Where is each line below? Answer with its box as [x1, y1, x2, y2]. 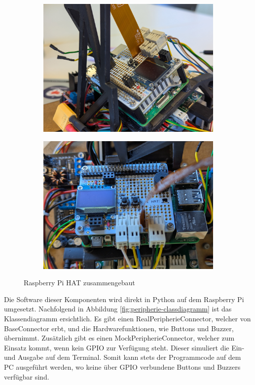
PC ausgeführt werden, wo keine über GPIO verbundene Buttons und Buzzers [4, 361, 241, 372]
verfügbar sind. [4, 371, 49, 382]
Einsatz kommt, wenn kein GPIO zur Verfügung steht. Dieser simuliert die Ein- [4, 342, 245, 352]
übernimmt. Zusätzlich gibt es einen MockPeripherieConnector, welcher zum [4, 333, 235, 343]
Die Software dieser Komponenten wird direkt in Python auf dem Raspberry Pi [4, 294, 244, 304]
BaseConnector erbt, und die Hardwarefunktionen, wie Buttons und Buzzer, [4, 323, 234, 333]
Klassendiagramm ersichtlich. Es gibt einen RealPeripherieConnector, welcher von [4, 313, 251, 323]
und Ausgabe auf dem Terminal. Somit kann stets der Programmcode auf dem [4, 352, 241, 362]
